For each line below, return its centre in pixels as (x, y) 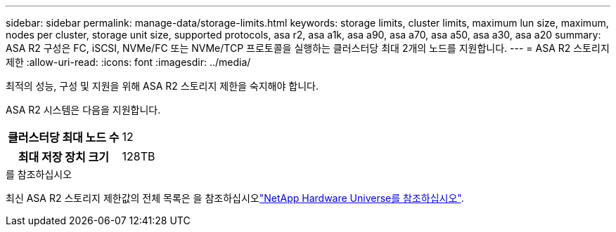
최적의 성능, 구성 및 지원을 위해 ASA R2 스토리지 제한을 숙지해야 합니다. (162, 86)
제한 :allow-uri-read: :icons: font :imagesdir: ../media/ (128, 62)
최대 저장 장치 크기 (63, 157)
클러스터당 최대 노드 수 (64, 137)
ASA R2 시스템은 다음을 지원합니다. (83, 110)
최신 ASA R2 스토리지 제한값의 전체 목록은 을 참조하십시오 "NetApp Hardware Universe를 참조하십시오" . (235, 198)
